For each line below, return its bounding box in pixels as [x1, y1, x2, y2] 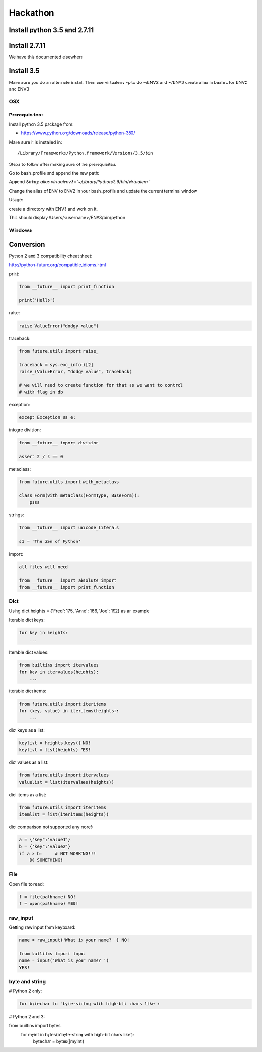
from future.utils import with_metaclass [19, 479, 119, 485]
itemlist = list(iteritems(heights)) [19, 812, 109, 817]
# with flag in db [19, 389, 63, 395]
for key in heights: [19, 630, 68, 636]
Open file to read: [9, 881, 44, 887]
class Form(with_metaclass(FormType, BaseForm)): [19, 493, 140, 498]
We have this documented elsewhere [9, 54, 83, 60]
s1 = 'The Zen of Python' [19, 539, 81, 544]
